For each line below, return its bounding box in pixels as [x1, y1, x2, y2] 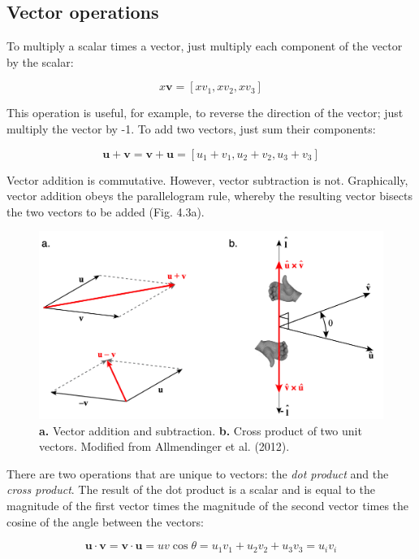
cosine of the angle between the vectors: [6, 513, 204, 530]
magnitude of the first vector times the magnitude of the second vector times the [6, 496, 409, 513]
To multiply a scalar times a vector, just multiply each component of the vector [6, 37, 403, 55]
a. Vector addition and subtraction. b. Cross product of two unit [39, 421, 362, 439]
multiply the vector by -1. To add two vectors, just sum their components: [6, 120, 376, 137]
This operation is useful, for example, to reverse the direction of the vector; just [6, 104, 404, 121]
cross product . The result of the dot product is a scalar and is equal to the [6, 481, 375, 498]
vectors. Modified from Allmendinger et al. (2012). [39, 438, 290, 455]
